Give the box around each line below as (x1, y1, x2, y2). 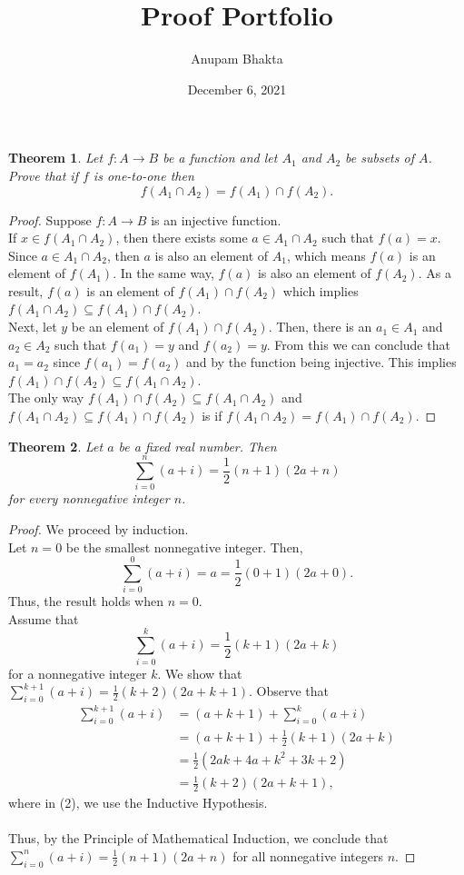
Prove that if (8, 165, 78, 184)
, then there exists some (115, 228, 248, 247)
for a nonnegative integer (8, 663, 147, 682)
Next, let (8, 317, 57, 336)
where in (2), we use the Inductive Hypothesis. (8, 793, 268, 812)
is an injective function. (151, 210, 281, 229)
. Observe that (249, 681, 330, 701)
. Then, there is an (268, 317, 372, 336)
